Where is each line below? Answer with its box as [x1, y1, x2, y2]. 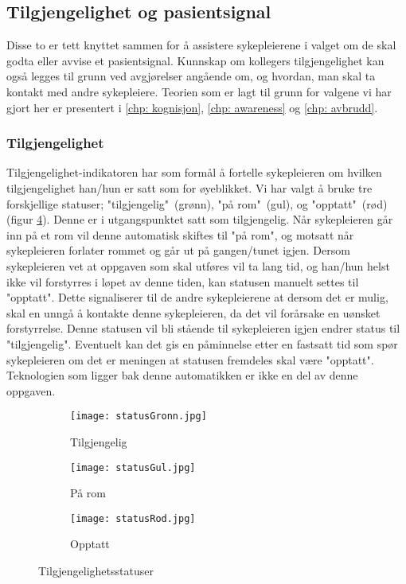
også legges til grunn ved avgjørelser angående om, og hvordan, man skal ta [6, 68, 376, 84]
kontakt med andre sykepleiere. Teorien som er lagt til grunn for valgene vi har [6, 83, 392, 99]
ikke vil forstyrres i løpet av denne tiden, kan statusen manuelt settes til [6, 273, 359, 290]
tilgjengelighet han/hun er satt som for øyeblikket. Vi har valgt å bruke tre [6, 179, 373, 196]
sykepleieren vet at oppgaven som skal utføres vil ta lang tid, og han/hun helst [6, 257, 390, 274]
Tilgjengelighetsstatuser [38, 563, 154, 579]
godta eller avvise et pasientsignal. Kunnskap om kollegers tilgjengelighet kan [6, 52, 385, 68]
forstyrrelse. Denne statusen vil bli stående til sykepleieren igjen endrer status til [6, 320, 400, 337]
